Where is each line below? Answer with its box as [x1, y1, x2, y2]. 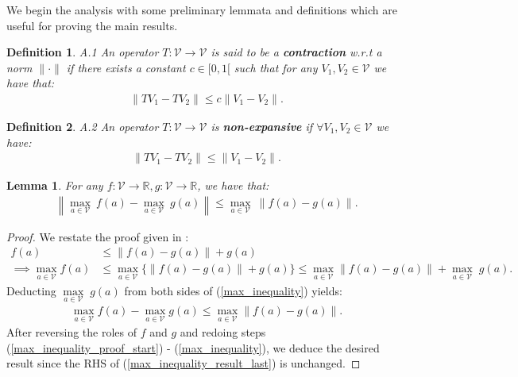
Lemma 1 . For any [6, 177, 103, 194]
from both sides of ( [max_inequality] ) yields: [124, 282, 342, 298]
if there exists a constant [66, 59, 186, 75]
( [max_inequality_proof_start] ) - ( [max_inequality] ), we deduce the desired [6, 339, 380, 356]
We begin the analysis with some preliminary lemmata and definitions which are [6, 2, 397, 17]
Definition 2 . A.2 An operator [6, 118, 159, 134]
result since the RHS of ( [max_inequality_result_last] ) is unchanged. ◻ [6, 355, 361, 371]
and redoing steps [180, 324, 266, 340]
